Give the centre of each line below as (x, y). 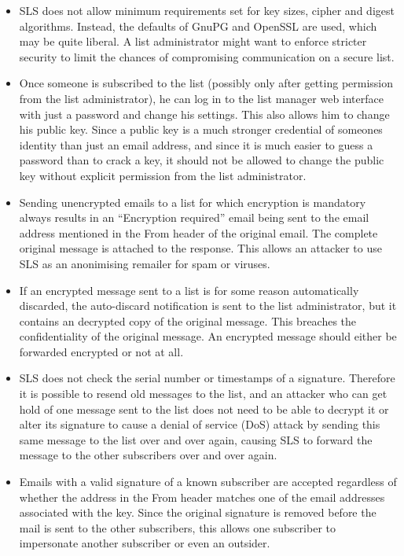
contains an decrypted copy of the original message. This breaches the (188, 320)
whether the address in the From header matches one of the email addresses (202, 497)
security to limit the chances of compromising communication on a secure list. (207, 56)
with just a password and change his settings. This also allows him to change (204, 114)
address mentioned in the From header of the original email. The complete (198, 232)
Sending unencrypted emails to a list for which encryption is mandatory (193, 202)
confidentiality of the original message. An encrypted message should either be (208, 336)
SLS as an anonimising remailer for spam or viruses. (145, 263)
